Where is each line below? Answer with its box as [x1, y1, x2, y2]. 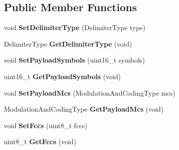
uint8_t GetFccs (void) [4, 136, 77, 147]
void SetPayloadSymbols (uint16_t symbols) [4, 55, 145, 65]
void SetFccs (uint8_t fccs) [4, 120, 88, 130]
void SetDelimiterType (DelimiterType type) [4, 22, 146, 33]
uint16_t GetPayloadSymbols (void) [4, 71, 121, 81]
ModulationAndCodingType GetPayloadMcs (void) [4, 104, 164, 114]
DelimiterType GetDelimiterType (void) [4, 38, 132, 49]
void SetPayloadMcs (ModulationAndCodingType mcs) [4, 87, 176, 98]
